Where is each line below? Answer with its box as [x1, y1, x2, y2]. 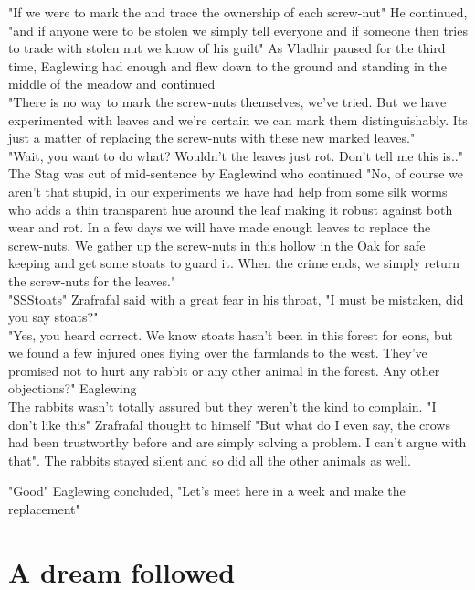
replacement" [8, 499, 80, 519]
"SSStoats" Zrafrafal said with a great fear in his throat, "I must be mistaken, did [8, 289, 464, 308]
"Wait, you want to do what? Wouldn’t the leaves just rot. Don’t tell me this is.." [8, 145, 463, 165]
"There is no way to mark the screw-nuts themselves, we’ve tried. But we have [8, 91, 447, 111]
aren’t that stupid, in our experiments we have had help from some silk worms [8, 181, 448, 200]
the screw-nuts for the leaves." [8, 271, 176, 290]
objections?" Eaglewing [8, 379, 137, 398]
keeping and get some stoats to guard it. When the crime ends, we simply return [8, 253, 460, 273]
